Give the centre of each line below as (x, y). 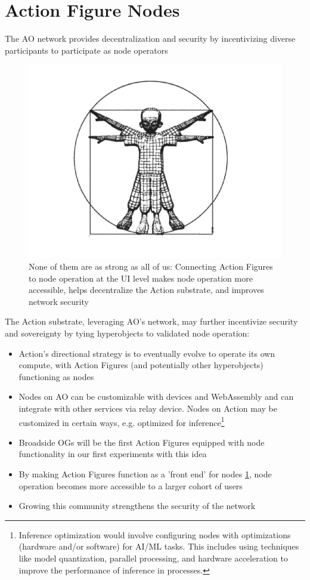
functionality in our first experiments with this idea (113, 454)
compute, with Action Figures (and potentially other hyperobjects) (141, 365)
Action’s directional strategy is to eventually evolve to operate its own (147, 353)
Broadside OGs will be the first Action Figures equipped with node (142, 442)
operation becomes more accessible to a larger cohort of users (131, 485)
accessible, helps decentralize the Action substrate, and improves (146, 290)
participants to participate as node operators (86, 50)
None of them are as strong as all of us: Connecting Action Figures (151, 266)
